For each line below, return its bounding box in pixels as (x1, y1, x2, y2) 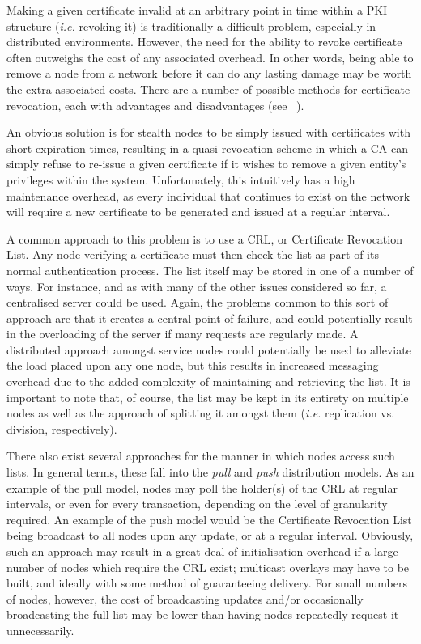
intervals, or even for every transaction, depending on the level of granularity (6, 495, 388, 512)
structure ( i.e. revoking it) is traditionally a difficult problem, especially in (6, 17, 376, 34)
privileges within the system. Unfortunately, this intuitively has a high (6, 171, 355, 188)
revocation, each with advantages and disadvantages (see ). (6, 96, 304, 113)
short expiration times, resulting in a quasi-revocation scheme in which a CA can (6, 139, 408, 156)
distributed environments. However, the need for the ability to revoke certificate (6, 33, 402, 50)
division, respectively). (6, 420, 117, 437)
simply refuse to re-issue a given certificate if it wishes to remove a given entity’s (6, 155, 406, 172)
